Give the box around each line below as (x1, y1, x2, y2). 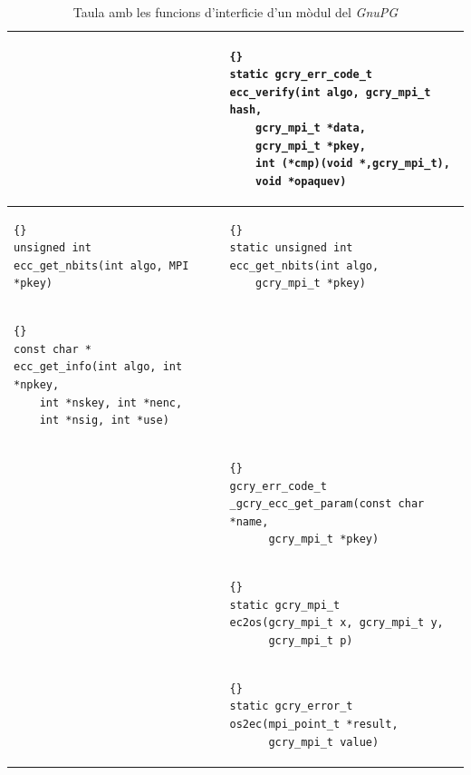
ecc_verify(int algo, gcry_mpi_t (229, 85, 431, 99)
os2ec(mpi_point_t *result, (229, 718, 399, 731)
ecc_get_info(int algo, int (14, 360, 183, 374)
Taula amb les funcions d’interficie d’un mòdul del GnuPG (72, 3, 399, 21)
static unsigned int (229, 241, 353, 255)
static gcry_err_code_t (229, 68, 372, 82)
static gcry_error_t (229, 700, 353, 713)
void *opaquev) (255, 174, 347, 188)
